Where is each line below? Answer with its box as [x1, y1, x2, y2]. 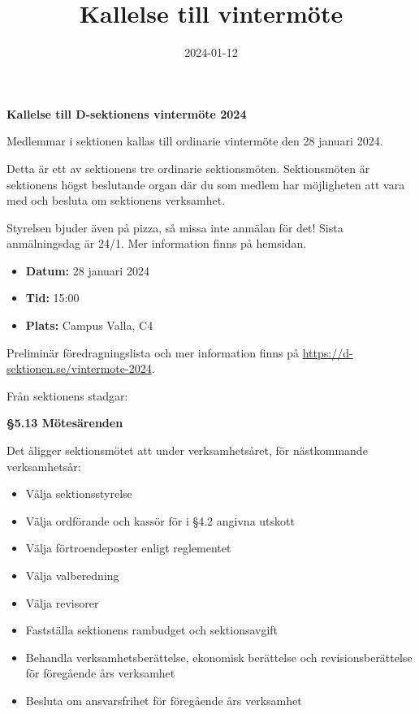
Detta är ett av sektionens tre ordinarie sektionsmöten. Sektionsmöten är [6, 159, 370, 176]
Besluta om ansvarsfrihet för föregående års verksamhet [25, 691, 302, 708]
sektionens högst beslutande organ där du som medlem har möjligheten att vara [6, 175, 405, 193]
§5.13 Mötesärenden [6, 414, 123, 431]
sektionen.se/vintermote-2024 [6, 360, 152, 377]
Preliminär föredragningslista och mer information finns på [6, 344, 300, 361]
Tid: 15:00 [25, 289, 80, 306]
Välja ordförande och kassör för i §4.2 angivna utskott [25, 512, 295, 529]
